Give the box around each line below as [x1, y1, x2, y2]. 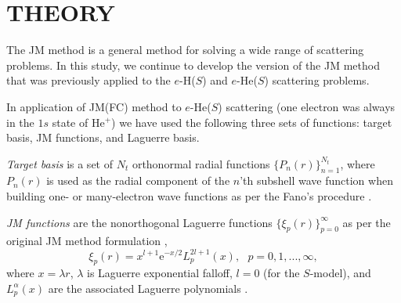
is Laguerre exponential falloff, [87, 265, 233, 281]
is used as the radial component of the [46, 172, 230, 189]
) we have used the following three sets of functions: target [111, 114, 392, 130]
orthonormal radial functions [132, 155, 270, 171]
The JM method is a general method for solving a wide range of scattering [6, 41, 364, 58]
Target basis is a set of [6, 155, 113, 171]
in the [6, 114, 34, 130]
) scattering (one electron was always [218, 98, 396, 114]
